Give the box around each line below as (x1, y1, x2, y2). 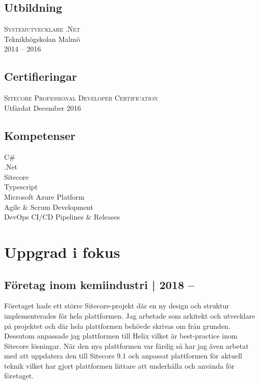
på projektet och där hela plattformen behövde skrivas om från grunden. (4, 320, 230, 331)
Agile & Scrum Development (4, 201, 93, 212)
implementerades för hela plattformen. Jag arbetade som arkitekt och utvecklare (4, 310, 255, 321)
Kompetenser (4, 127, 76, 143)
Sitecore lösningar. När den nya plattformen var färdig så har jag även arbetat (4, 340, 249, 351)
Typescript (4, 181, 38, 192)
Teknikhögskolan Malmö (4, 33, 80, 44)
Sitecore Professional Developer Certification (4, 92, 158, 103)
